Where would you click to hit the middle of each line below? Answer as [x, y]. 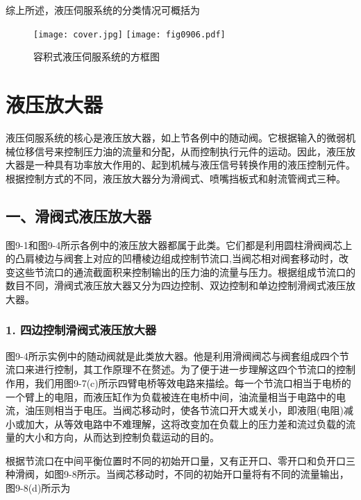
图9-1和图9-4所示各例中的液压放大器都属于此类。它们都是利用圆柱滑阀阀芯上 [179, 244]
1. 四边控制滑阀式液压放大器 [81, 330]
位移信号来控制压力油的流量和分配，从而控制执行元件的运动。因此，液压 [180, 151]
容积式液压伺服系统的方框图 [96, 57]
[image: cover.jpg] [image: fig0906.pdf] [129, 34]
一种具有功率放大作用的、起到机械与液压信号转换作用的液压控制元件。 [195, 165]
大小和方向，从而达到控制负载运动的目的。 [122, 437]
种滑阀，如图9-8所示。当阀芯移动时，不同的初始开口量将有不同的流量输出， [177, 474]
